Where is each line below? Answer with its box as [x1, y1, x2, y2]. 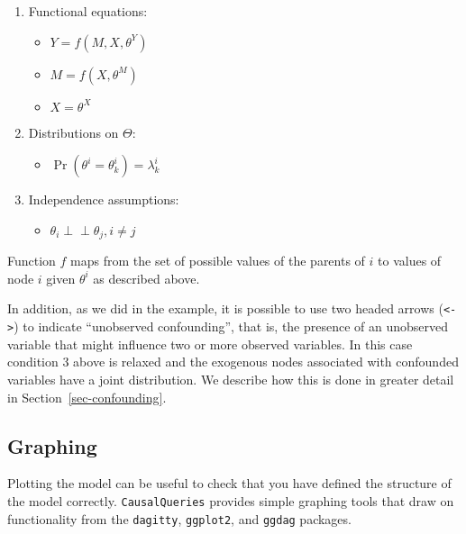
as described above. [93, 268, 200, 287]
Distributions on [28, 122, 119, 141]
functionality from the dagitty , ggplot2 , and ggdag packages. [7, 509, 352, 528]
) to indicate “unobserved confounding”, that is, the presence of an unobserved [14, 317, 449, 336]
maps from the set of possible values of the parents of [70, 251, 365, 270]
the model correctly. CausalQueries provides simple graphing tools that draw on [7, 491, 454, 510]
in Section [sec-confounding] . [7, 387, 167, 406]
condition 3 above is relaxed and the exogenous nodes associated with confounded [7, 352, 459, 371]
